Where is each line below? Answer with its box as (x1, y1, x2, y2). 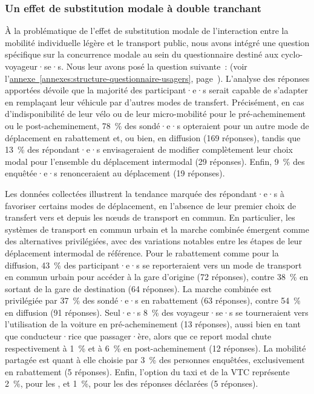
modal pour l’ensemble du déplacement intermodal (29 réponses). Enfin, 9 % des (5, 155, 305, 167)
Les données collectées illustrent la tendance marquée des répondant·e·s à (5, 187, 284, 199)
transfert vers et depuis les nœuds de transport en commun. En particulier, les (5, 211, 295, 224)
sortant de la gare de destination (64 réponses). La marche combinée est (5, 282, 272, 295)
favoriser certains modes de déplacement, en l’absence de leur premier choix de (5, 199, 296, 212)
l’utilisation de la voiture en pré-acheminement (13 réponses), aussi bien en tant (5, 318, 301, 330)
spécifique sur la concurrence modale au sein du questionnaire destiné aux (5, 48, 279, 61)
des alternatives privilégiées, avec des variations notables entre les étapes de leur (5, 235, 303, 247)
